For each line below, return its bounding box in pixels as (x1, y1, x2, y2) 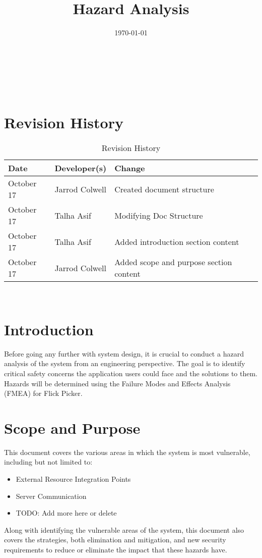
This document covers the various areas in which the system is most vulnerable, (4, 446, 250, 457)
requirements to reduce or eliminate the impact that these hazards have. (4, 544, 227, 554)
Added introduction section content (114, 235, 239, 247)
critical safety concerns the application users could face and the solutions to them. (4, 368, 258, 378)
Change (114, 162, 145, 174)
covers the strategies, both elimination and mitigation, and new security (4, 534, 226, 545)
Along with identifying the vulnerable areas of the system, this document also (4, 524, 244, 535)
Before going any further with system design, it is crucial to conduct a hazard (4, 348, 244, 359)
